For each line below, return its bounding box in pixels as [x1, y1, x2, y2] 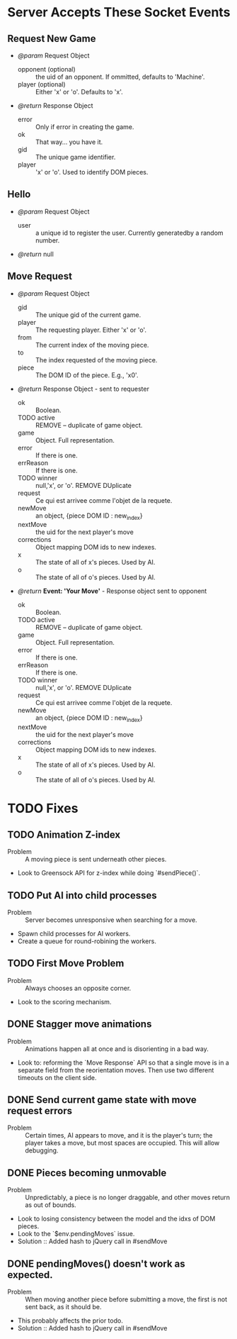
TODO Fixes [7, 801, 79, 816]
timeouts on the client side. [17, 1073, 97, 1082]
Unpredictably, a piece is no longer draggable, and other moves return [25, 1193, 230, 1202]
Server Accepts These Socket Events [7, 4, 231, 21]
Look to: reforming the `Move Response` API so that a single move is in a [17, 1058, 230, 1067]
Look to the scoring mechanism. [17, 997, 112, 1006]
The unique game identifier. [35, 153, 116, 161]
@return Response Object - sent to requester [17, 384, 150, 393]
